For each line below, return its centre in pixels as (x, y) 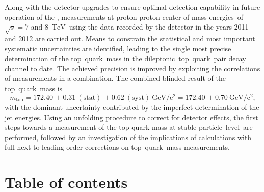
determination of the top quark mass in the (73, 58)
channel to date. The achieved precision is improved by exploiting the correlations (133, 68)
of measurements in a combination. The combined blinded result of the (115, 78)
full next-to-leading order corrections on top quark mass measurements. (117, 147)
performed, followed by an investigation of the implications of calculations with (128, 137)
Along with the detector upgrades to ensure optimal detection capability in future (133, 7)
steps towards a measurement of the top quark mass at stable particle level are (129, 127)
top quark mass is (34, 88)
